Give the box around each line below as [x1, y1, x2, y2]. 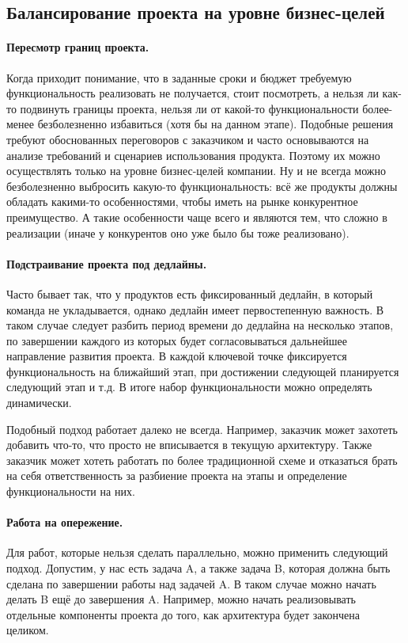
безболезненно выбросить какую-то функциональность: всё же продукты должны [6, 177, 398, 194]
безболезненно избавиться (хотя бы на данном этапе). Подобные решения [37, 116, 394, 132]
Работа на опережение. [6, 514, 123, 531]
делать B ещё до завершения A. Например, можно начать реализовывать [6, 591, 356, 607]
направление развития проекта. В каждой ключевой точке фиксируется [6, 348, 347, 364]
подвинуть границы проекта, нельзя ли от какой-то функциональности [20, 100, 359, 116]
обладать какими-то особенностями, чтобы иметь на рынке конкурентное [6, 193, 358, 210]
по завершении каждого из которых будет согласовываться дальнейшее [6, 332, 347, 348]
